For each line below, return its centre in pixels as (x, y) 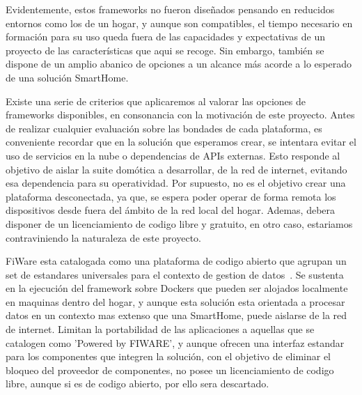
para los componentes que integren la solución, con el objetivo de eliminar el (168, 356)
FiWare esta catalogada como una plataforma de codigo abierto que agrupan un (176, 261)
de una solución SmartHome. (67, 77)
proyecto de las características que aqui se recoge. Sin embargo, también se (165, 50)
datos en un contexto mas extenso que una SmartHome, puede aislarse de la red (176, 315)
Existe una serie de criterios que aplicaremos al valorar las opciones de (156, 101)
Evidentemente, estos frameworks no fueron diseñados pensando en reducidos (170, 9)
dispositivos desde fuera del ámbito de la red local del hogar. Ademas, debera (171, 210)
